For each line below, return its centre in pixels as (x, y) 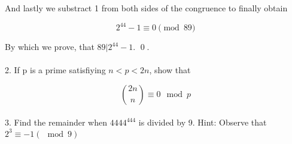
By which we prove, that (50, 47)
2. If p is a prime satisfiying (55, 70)
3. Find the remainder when (56, 122)
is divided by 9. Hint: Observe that (203, 122)
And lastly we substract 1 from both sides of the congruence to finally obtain (146, 8)
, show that (170, 70)
